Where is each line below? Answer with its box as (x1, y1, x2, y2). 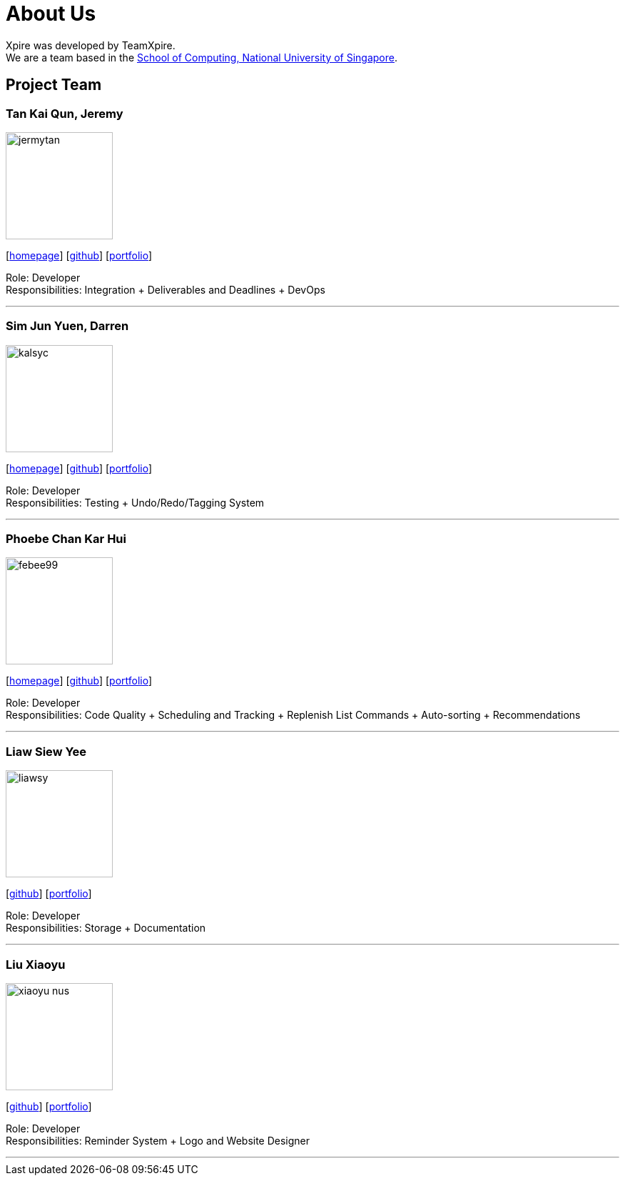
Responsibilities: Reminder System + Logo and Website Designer (6, 1134, 310, 1147)
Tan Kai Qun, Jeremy (6, 106, 123, 121)
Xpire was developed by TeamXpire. (6, 39, 176, 51)
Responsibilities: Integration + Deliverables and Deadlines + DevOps (6, 283, 325, 296)
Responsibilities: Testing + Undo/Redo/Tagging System (6, 496, 265, 509)
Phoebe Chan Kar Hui (6, 532, 126, 547)
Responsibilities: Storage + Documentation (6, 922, 206, 935)
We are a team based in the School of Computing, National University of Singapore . (6, 51, 398, 64)
